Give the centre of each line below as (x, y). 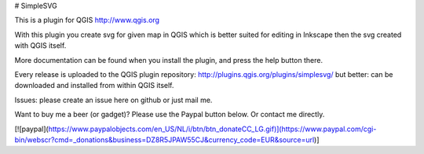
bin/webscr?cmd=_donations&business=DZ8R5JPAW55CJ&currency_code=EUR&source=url (164, 139)
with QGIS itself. (40, 46)
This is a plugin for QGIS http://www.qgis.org (87, 20)
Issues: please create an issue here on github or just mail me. (113, 100)
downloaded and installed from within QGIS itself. (94, 86)
